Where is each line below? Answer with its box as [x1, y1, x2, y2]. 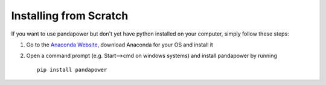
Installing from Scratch [11, 9, 129, 22]
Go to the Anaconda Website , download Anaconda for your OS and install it [26, 41, 214, 48]
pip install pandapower [37, 66, 107, 73]
